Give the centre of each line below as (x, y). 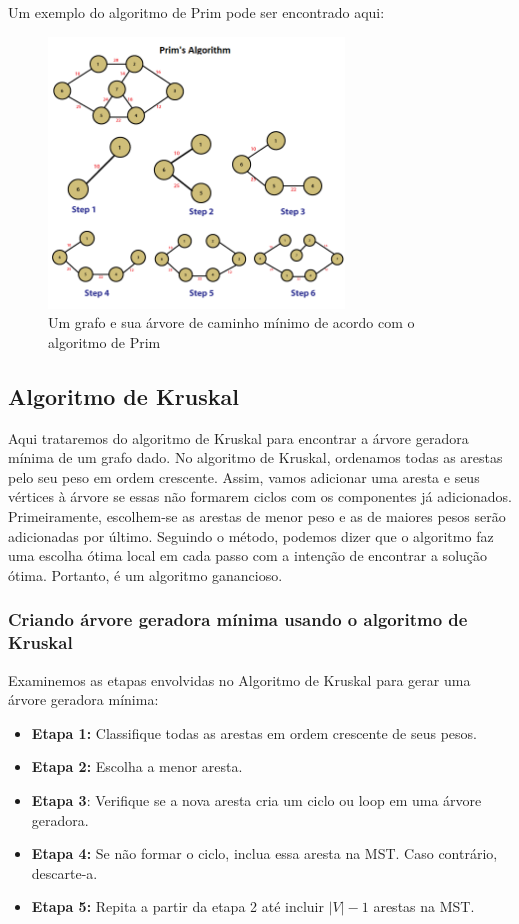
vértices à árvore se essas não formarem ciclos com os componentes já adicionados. (260, 496)
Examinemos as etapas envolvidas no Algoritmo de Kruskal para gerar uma (239, 679)
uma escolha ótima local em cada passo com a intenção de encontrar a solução (248, 555)
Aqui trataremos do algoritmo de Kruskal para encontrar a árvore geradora (238, 437)
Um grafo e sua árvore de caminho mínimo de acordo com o (231, 322)
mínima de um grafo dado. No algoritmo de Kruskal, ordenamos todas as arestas (255, 457)
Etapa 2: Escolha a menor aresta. (137, 766)
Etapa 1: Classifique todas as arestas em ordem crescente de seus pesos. (254, 732)
